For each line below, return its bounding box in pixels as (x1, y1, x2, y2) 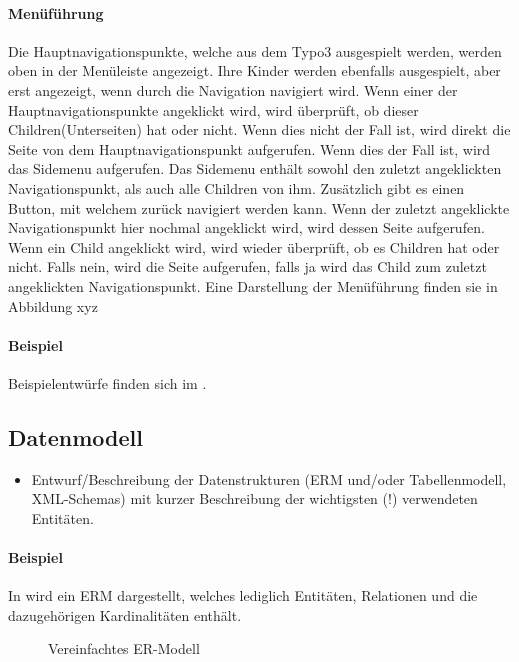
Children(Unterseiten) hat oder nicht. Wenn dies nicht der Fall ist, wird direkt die (8, 119, 511, 140)
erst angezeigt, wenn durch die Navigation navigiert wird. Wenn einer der (8, 79, 458, 100)
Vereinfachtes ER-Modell (48, 638, 200, 659)
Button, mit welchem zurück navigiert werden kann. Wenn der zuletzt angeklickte (8, 197, 510, 218)
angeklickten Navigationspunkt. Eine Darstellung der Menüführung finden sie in (8, 275, 498, 296)
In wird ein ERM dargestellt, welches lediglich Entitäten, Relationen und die (8, 585, 478, 606)
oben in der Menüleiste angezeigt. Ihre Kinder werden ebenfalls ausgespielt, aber (8, 60, 501, 81)
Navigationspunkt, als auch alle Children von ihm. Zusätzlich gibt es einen (8, 177, 465, 198)
